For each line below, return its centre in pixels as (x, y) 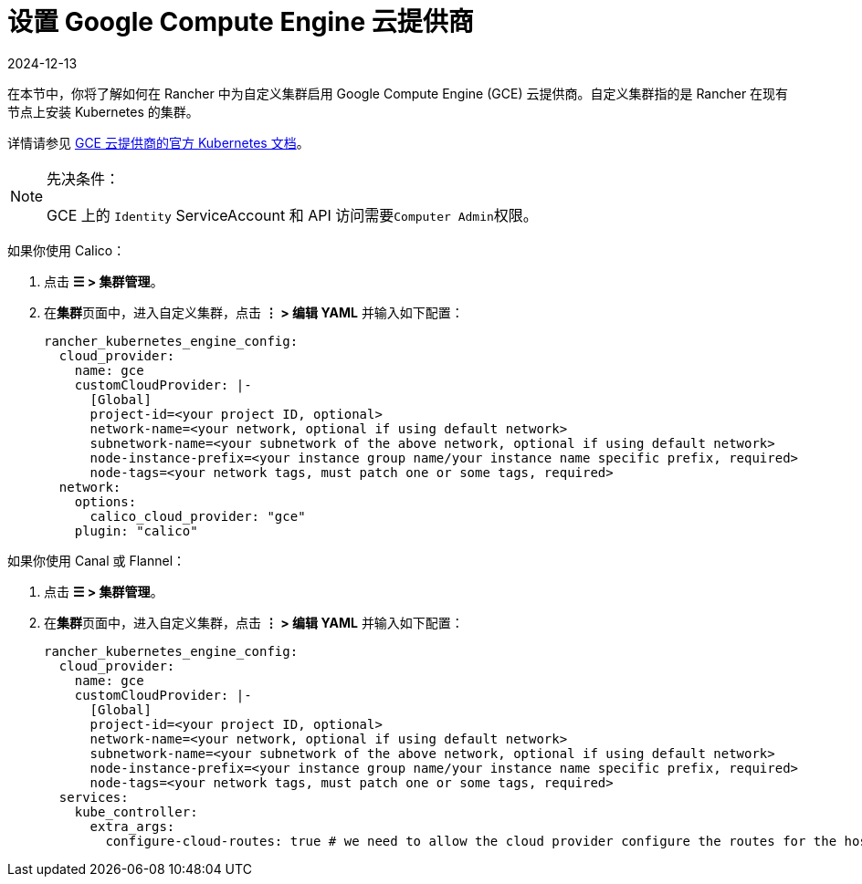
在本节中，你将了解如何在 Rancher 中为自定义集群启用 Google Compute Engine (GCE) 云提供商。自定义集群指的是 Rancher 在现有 (398, 93)
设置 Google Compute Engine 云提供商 (241, 22)
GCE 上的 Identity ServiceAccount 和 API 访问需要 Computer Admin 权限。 (292, 215)
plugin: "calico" (136, 530)
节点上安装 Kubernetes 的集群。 (103, 111)
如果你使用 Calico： (67, 250)
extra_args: (132, 826)
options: (105, 501)
